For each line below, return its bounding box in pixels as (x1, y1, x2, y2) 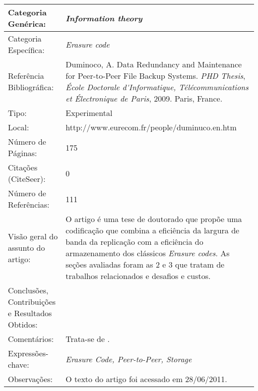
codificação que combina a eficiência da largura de (65, 224, 240, 236)
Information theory (65, 12, 142, 24)
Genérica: (8, 18, 46, 29)
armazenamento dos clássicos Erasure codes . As (65, 247, 230, 259)
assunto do (8, 241, 45, 253)
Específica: (8, 44, 45, 56)
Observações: (8, 373, 53, 385)
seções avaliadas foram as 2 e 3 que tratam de (65, 259, 225, 270)
